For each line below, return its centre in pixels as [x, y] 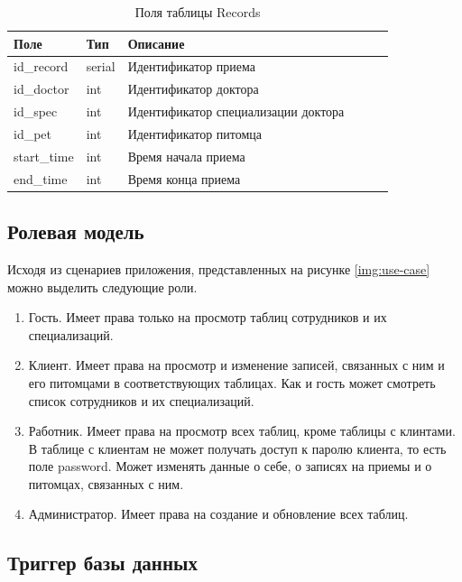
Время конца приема [184, 178]
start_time [44, 156]
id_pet [33, 133]
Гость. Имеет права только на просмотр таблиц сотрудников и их [208, 317]
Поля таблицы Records [198, 12]
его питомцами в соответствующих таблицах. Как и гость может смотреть [232, 382]
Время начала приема [186, 156]
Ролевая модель [76, 231]
